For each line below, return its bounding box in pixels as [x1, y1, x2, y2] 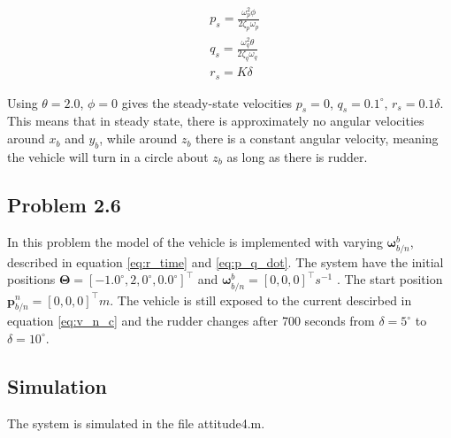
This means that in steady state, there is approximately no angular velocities [7, 111, 424, 130]
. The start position [336, 270, 443, 288]
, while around [99, 129, 178, 148]
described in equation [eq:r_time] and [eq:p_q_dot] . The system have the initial [7, 252, 444, 271]
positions [7, 270, 56, 288]
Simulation [7, 372, 108, 399]
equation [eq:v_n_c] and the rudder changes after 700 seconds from [7, 311, 375, 330]
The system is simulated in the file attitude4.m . [7, 413, 265, 432]
